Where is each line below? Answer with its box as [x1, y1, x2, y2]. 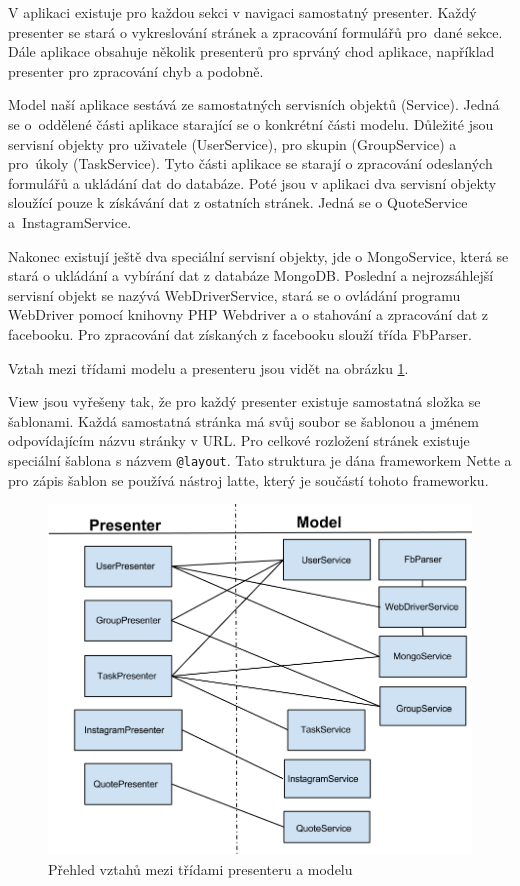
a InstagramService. [8, 211, 132, 232]
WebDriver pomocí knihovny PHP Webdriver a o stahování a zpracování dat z [8, 304, 489, 325]
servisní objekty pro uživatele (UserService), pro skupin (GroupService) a [8, 133, 457, 154]
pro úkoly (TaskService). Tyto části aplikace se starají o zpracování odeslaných [8, 153, 493, 174]
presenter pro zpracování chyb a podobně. [8, 60, 264, 81]
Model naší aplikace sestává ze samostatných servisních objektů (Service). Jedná [8, 94, 500, 115]
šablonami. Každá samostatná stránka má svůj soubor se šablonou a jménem [8, 410, 479, 431]
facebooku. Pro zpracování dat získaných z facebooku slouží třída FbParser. [8, 323, 472, 344]
